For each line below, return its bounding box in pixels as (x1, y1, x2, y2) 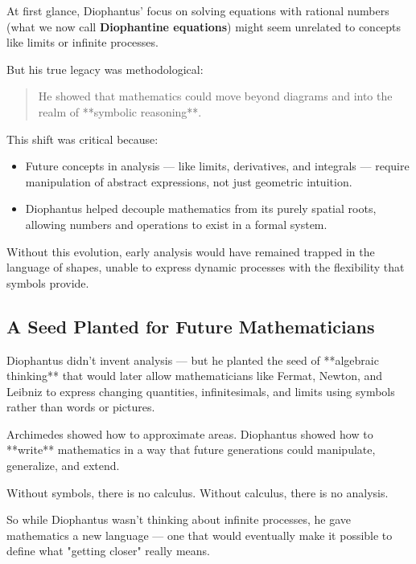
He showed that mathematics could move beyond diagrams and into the (38, 88, 393, 104)
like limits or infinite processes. (6, 34, 159, 51)
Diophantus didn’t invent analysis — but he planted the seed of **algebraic (6, 351, 379, 368)
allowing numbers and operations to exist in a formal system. (25, 215, 327, 232)
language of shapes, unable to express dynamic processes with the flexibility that (6, 259, 405, 276)
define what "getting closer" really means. (6, 542, 210, 559)
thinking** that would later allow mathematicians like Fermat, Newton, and (6, 367, 383, 384)
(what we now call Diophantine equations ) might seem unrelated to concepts (6, 18, 402, 35)
